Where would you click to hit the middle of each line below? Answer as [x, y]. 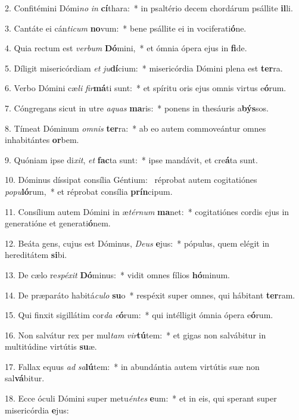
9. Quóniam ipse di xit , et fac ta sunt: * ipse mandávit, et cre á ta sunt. [131, 159]
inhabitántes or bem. [42, 140]
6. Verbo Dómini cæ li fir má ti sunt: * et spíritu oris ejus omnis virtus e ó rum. [146, 88]
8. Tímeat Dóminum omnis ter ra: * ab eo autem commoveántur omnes [136, 128]
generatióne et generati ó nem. [58, 223]
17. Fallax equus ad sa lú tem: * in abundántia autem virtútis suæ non [132, 366]
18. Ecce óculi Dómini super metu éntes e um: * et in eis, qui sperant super [141, 398]
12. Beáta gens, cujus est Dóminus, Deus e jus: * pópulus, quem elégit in [137, 243]
